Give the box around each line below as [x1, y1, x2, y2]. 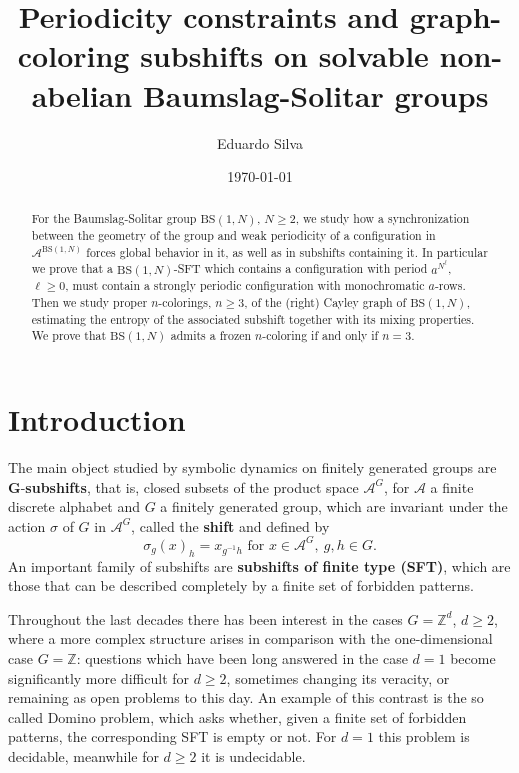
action [8, 515, 46, 536]
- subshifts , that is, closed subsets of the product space [20, 476, 359, 497]
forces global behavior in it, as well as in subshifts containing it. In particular [86, 243, 488, 260]
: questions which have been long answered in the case [76, 647, 408, 668]
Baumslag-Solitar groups [142, 74, 489, 115]
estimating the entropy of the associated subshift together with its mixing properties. [31, 310, 475, 327]
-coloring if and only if [262, 327, 379, 344]
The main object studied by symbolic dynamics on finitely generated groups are [8, 456, 497, 477]
